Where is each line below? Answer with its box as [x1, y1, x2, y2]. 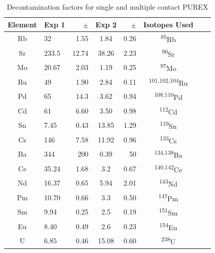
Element [8, 19, 37, 29]
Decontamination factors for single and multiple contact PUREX [7, 2, 208, 12]
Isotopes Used [143, 19, 194, 29]
